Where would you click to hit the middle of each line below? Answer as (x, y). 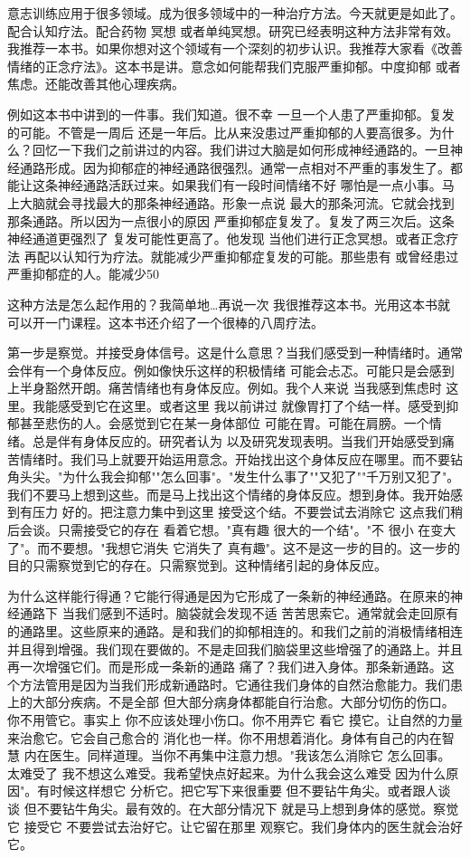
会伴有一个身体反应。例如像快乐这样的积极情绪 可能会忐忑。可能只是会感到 (231, 370)
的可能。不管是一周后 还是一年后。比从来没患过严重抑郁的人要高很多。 (218, 132)
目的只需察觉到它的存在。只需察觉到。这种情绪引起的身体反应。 (197, 565)
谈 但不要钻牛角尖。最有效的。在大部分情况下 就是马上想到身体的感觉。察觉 (233, 808)
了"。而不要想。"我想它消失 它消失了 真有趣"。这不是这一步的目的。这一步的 (234, 547)
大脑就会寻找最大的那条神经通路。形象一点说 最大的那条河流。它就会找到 (237, 202)
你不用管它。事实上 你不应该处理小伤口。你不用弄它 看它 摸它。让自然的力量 (235, 719)
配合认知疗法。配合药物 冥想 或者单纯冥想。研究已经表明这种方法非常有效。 (233, 30)
